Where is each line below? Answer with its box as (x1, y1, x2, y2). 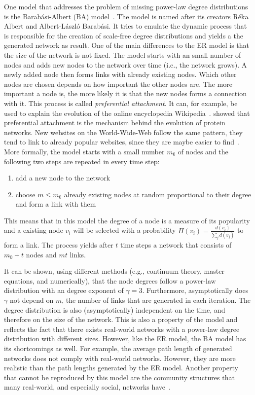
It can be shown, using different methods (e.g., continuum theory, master (4, 266, 224, 276)
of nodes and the (178, 146, 228, 156)
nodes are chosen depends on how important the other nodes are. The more (4, 78, 232, 89)
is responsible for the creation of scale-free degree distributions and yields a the (4, 30, 243, 40)
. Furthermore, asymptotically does (142, 285, 249, 295)
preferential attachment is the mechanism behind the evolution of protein (4, 117, 225, 128)
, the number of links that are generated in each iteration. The (62, 294, 251, 305)
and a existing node (4, 225, 63, 235)
